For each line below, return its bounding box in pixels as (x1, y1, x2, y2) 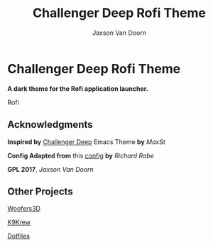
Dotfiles (7, 232, 31, 241)
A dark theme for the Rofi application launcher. (7, 84, 149, 93)
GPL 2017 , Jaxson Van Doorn (7, 165, 94, 173)
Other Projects (7, 185, 73, 197)
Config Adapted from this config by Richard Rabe (7, 151, 155, 160)
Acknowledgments (7, 119, 94, 131)
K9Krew (7, 218, 31, 226)
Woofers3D (7, 204, 41, 213)
